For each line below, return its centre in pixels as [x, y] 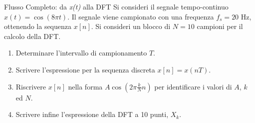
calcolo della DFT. [32, 36]
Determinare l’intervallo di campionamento [81, 53]
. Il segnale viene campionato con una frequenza [141, 16]
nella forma [85, 86]
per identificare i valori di [193, 86]
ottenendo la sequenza [38, 26]
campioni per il [220, 26]
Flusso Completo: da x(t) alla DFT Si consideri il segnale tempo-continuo [116, 6]
